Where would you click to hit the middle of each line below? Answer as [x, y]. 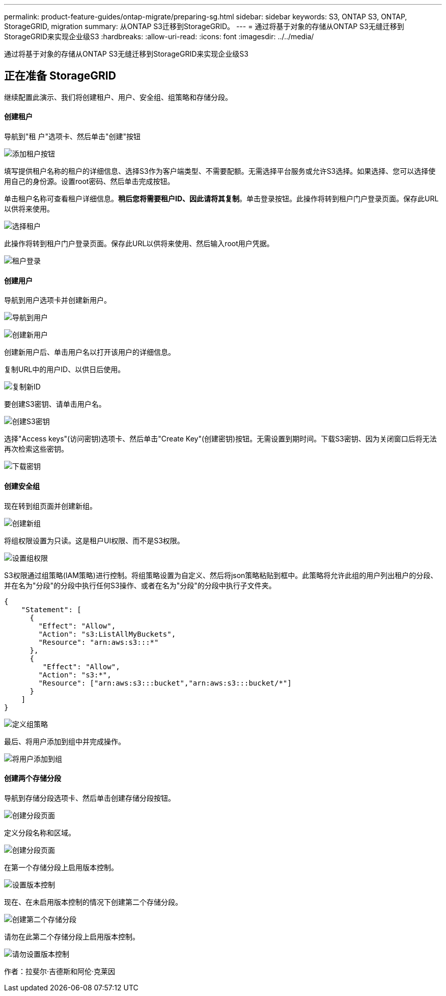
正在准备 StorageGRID [60, 76]
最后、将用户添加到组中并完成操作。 [65, 741]
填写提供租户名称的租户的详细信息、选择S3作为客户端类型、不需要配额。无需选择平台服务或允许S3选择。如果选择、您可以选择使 [220, 171]
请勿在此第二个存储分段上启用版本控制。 [72, 936]
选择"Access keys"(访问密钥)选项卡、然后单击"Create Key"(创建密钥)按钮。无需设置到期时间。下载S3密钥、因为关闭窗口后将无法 [220, 439]
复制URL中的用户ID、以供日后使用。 [65, 370]
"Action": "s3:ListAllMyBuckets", [107, 634]
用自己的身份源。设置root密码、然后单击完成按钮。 [89, 181]
